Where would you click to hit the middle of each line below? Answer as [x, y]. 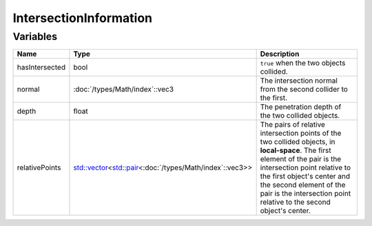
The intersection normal [299, 81]
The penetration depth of [301, 107]
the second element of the [303, 185]
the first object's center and [305, 176]
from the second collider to [304, 90]
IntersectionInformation [83, 18]
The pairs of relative [292, 125]
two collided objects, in [298, 142]
